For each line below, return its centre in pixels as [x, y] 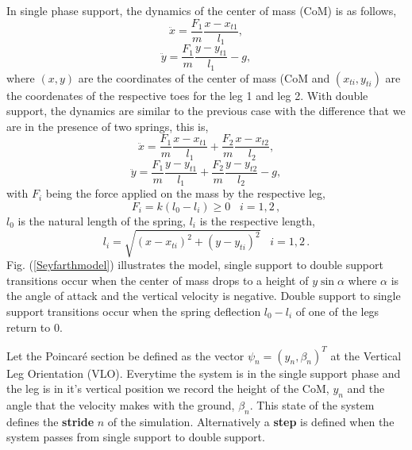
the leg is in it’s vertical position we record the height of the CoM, [168, 388]
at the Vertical [366, 355]
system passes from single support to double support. [136, 437]
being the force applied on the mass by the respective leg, [185, 193]
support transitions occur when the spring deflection [134, 311]
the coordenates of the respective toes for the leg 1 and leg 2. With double [187, 95]
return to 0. [35, 327]
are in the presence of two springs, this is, [108, 126]
